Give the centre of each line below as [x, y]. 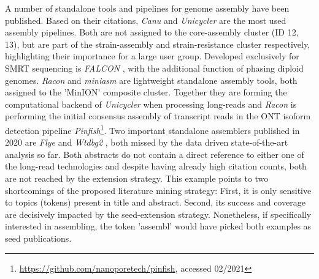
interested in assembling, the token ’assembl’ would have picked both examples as [158, 226]
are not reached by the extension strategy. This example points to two [137, 178]
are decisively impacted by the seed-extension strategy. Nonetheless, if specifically [158, 214]
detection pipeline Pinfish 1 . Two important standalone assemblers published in [152, 129]
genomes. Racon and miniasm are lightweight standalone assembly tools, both [151, 80]
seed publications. [38, 238]
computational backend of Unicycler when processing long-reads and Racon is [151, 104]
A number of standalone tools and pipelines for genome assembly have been [147, 8]
